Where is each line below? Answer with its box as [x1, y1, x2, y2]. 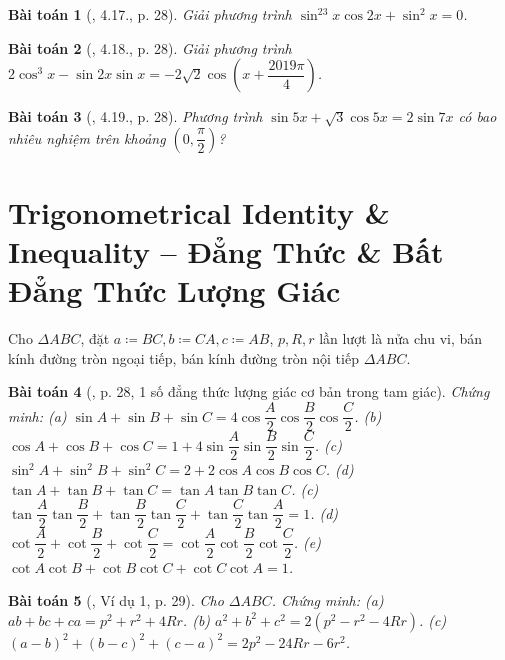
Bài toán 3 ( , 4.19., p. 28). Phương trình [8, 106, 263, 127]
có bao [458, 106, 497, 127]
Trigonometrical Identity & [8, 191, 390, 232]
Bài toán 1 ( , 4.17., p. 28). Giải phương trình [8, 4, 292, 24]
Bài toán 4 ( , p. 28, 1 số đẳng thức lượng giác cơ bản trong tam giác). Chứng [8, 381, 490, 402]
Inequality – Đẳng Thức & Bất [8, 231, 444, 272]
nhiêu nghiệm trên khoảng [8, 127, 166, 148]
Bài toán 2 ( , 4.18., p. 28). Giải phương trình [8, 37, 292, 58]
